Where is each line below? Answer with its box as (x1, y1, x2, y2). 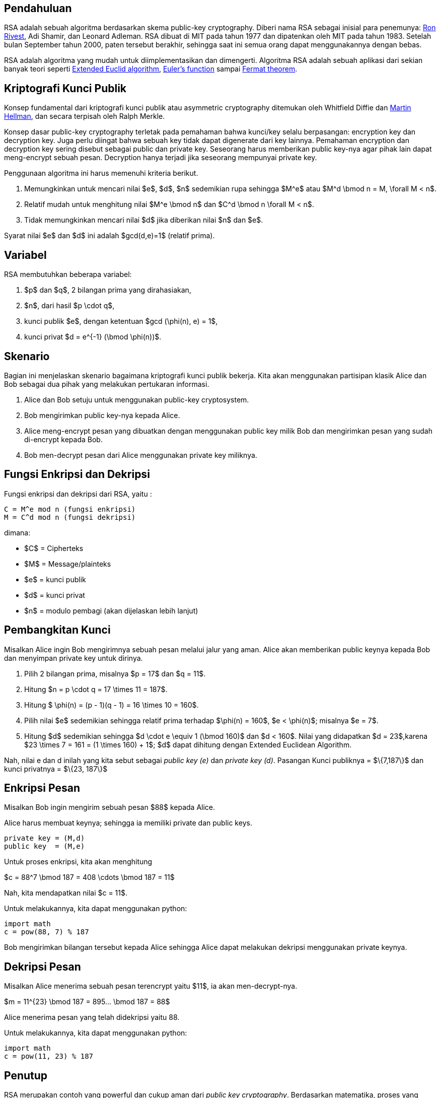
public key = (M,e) (4, 842, 85, 851)
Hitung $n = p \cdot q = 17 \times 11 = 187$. (24, 684, 168, 694)
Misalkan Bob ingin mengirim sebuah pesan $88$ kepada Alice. (4, 803, 215, 812)
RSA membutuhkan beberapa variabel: (4, 270, 132, 279)
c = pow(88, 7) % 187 (4, 928, 89, 936)
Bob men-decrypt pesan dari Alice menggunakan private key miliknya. (24, 450, 257, 459)
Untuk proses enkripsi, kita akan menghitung (4, 857, 153, 866)
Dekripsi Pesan (4, 960, 81, 973)
